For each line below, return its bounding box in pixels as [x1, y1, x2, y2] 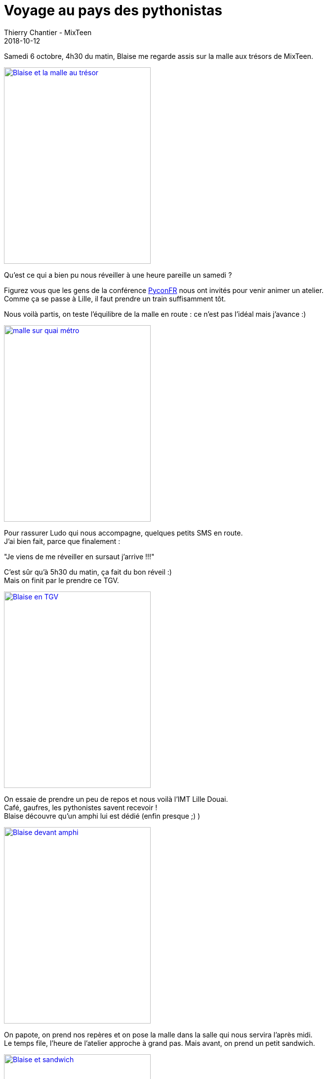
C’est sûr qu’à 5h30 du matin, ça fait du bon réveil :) [4, 567, 172, 576]
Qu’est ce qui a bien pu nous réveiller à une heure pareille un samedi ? [4, 270, 232, 279]
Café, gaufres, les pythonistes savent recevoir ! [4, 803, 158, 812]
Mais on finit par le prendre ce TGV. [4, 576, 119, 585]
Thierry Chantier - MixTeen [4, 28, 92, 37]
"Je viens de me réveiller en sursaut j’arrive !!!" [4, 552, 155, 561]
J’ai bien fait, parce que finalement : [4, 537, 121, 545]
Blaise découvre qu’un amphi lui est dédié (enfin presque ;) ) [4, 811, 201, 820]
